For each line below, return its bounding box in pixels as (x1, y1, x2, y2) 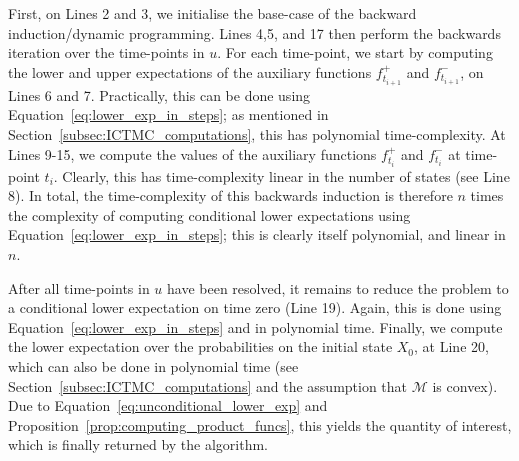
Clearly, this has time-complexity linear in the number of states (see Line (62, 165, 510, 186)
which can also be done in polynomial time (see (8, 356, 299, 377)
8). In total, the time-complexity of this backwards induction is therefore (8, 185, 453, 206)
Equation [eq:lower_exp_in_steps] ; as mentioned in (8, 104, 329, 125)
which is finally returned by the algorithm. (8, 434, 269, 455)
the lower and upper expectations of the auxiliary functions (8, 61, 372, 82)
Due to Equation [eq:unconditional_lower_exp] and (8, 395, 328, 416)
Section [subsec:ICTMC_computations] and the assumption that (8, 375, 408, 396)
